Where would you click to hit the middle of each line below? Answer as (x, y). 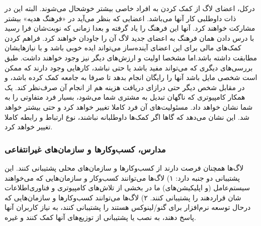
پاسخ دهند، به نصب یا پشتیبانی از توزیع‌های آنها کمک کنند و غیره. (100, 217)
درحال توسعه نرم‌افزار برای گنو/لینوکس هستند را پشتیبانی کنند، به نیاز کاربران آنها (128, 207)
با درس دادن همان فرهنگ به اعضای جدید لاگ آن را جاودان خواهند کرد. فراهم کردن (129, 37)
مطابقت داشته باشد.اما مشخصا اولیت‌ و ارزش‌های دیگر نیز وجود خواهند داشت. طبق (131, 57)
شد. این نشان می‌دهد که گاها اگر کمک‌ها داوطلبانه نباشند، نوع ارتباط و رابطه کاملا (127, 117)
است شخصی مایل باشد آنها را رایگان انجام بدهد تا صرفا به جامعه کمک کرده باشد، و (131, 77)
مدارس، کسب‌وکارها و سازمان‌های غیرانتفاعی (85, 149)
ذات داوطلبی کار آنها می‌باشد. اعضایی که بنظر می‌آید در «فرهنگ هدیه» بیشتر (120, 18)
